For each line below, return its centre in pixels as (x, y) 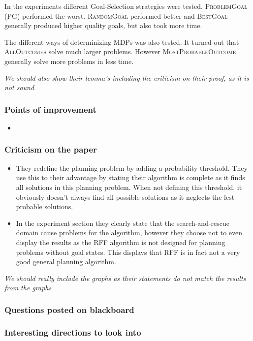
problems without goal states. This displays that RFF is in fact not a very (128, 252)
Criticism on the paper (51, 149)
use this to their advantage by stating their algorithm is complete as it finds (130, 177)
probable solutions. (45, 206)
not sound (19, 87)
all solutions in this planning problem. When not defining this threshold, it (129, 187)
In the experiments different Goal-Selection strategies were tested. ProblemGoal (126, 6)
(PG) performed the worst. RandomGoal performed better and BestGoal (116, 15)
